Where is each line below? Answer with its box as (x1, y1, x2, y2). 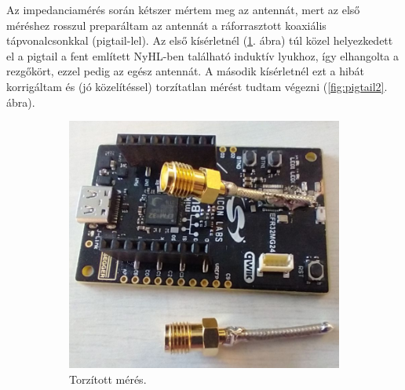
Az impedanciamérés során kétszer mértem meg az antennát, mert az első (6, 2, 360, 17)
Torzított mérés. (69, 370, 147, 387)
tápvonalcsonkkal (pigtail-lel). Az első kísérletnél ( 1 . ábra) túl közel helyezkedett (6, 32, 393, 49)
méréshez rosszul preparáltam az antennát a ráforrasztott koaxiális (6, 16, 327, 33)
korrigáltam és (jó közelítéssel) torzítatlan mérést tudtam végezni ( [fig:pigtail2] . (6, 78, 388, 94)
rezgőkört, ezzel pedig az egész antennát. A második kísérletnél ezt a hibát (6, 63, 365, 79)
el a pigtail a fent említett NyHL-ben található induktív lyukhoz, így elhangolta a (6, 47, 399, 64)
